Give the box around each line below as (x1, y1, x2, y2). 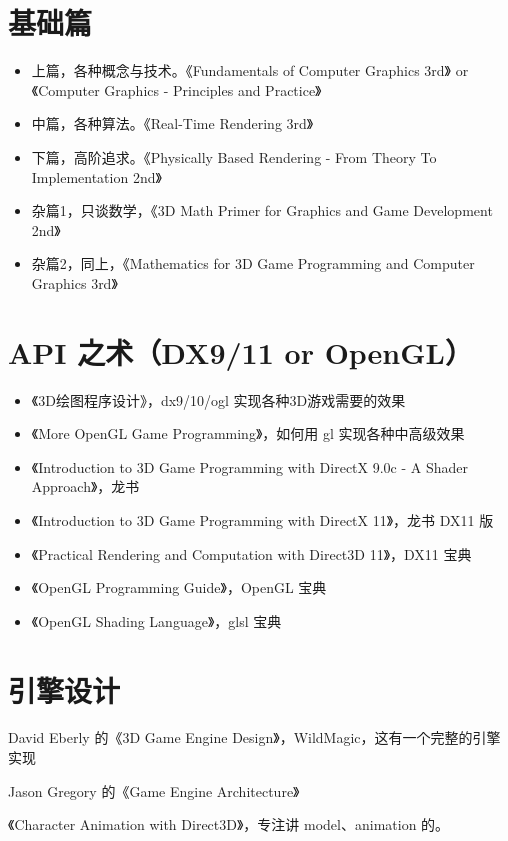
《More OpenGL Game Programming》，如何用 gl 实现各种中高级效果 (31, 423, 465, 444)
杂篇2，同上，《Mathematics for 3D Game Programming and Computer (31, 253, 475, 274)
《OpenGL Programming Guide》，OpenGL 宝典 (31, 577, 327, 598)
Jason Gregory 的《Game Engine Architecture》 (8, 780, 300, 801)
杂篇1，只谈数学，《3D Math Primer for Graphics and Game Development (31, 200, 493, 221)
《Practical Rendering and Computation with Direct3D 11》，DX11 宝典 (31, 543, 472, 564)
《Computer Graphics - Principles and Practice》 (31, 79, 322, 100)
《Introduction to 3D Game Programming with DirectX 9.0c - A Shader (31, 456, 469, 477)
